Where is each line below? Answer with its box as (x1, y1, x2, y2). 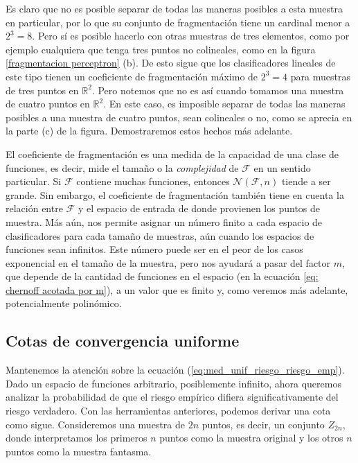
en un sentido (253, 160, 311, 175)
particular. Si (6, 174, 62, 189)
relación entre (6, 201, 63, 216)
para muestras (290, 69, 350, 83)
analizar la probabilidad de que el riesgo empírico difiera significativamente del (6, 390, 339, 404)
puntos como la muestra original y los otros (159, 430, 343, 445)
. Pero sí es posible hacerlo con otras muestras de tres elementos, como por (32, 28, 350, 43)
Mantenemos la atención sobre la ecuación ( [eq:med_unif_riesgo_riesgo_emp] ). (6, 362, 345, 377)
